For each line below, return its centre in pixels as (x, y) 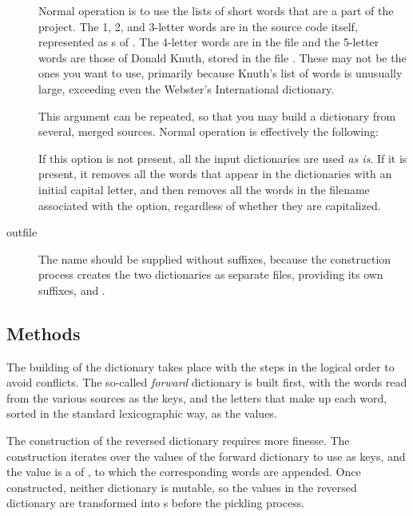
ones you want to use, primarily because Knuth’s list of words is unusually (220, 73)
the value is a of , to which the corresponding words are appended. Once (184, 472)
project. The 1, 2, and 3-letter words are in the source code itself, (198, 26)
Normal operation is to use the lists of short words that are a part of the (216, 10)
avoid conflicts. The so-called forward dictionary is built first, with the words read (207, 382)
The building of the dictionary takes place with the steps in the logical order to (201, 366)
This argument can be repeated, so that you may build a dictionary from (217, 115)
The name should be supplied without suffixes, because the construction (215, 258)
